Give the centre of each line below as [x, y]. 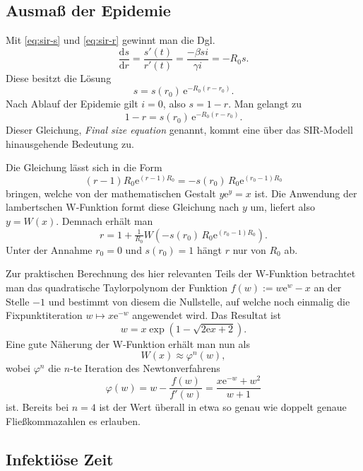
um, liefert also [283, 207]
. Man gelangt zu [265, 104]
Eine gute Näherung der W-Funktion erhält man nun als [128, 343]
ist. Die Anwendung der [306, 193]
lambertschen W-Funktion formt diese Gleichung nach [123, 207]
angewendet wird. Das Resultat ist [207, 315]
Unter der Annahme [49, 249]
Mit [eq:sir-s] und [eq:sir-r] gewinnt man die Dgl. [111, 40]
